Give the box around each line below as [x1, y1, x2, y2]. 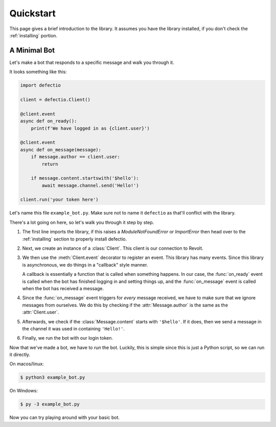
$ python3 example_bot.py [20, 374, 85, 381]
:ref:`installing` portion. [9, 32, 58, 38]
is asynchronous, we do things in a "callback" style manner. [22, 262, 148, 268]
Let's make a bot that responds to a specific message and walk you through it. [9, 59, 174, 65]
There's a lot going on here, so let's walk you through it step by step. [9, 219, 154, 225]
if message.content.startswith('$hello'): [31, 175, 139, 181]
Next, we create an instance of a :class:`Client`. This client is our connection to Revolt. [22, 245, 204, 251]
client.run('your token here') [20, 197, 99, 203]
